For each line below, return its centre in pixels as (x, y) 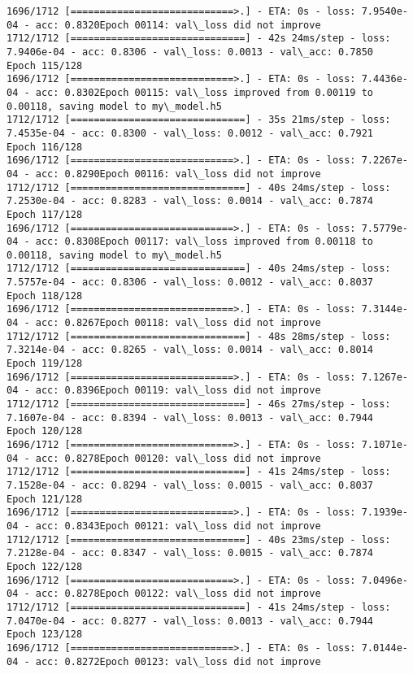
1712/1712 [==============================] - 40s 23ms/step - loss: (199, 539)
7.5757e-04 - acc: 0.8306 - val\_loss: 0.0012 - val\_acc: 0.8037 (190, 283)
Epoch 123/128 (45, 635)
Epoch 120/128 (45, 431)
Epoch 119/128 (45, 364)
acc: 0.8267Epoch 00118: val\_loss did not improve (178, 323)
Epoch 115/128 (45, 65)
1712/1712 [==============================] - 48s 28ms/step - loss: (199, 336)
